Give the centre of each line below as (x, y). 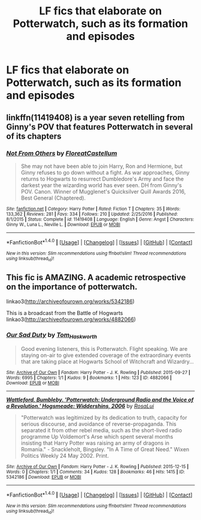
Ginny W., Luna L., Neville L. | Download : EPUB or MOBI (63, 224)
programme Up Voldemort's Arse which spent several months (97, 437)
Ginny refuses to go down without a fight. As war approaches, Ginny (105, 172)
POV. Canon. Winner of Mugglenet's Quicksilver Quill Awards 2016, (103, 191)
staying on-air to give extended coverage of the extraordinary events (106, 355)
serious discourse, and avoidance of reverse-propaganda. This (98, 424)
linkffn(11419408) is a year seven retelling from (95, 117)
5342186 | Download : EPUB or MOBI (44, 477)
